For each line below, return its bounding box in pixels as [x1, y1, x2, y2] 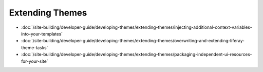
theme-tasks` [21, 44, 48, 51]
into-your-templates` [21, 31, 63, 36]
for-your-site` [21, 58, 48, 64]
